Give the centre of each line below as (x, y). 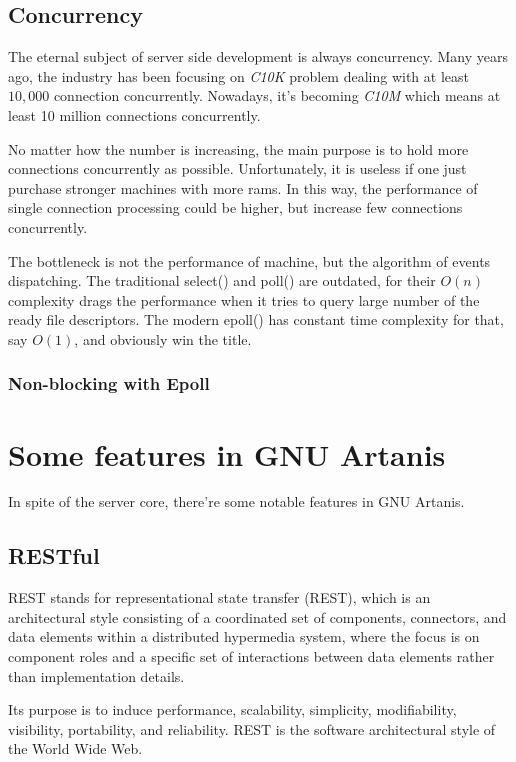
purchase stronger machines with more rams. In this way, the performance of (243, 187)
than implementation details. (96, 675)
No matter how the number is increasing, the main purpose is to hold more (238, 148)
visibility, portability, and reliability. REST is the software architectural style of (252, 728)
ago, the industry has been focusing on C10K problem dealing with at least (238, 75)
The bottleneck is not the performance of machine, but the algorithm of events (249, 260)
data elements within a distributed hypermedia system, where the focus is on (244, 636)
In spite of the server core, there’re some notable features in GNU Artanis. (236, 501)
